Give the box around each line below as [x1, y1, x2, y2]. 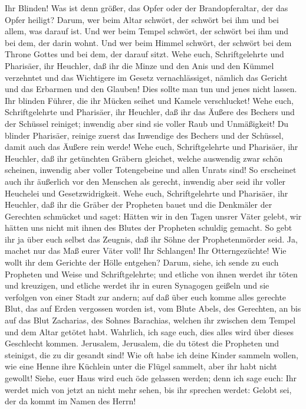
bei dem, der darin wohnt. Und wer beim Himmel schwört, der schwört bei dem [5, 36, 292, 48]
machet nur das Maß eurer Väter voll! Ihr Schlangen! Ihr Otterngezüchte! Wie [5, 244, 287, 257]
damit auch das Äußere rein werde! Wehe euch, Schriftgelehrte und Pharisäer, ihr [5, 140, 298, 153]
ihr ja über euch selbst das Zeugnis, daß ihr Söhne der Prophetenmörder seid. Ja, [5, 233, 298, 245]
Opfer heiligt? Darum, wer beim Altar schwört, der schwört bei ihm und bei [5, 13, 279, 25]
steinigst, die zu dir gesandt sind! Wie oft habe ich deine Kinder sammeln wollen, [5, 348, 298, 361]
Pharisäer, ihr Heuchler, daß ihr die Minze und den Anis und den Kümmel [5, 59, 274, 71]
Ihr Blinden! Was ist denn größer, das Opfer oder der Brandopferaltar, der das [5, 2, 288, 14]
